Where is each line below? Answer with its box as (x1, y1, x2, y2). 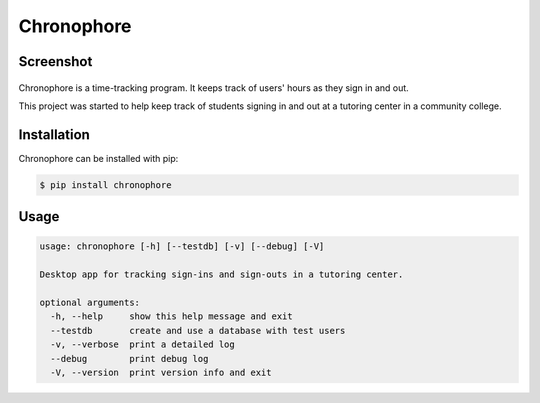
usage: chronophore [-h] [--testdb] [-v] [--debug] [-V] (39, 241, 325, 252)
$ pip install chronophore (39, 179, 172, 190)
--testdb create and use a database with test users (50, 325, 346, 336)
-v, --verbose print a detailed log (50, 339, 235, 350)
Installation (18, 126, 90, 143)
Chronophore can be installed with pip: (18, 152, 179, 164)
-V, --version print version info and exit (50, 366, 272, 378)
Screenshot (18, 53, 93, 70)
